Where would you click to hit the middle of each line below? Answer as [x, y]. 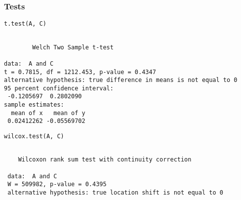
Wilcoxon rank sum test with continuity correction [105, 160]
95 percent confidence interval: [59, 88]
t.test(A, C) [25, 24]
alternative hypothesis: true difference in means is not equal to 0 [121, 80]
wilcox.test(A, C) [34, 137]
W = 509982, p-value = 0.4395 [57, 184]
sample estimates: [34, 105]
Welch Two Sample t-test [73, 47]
